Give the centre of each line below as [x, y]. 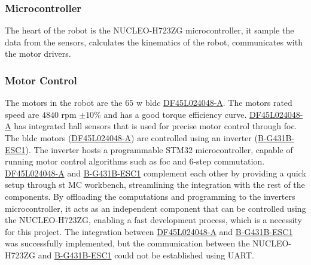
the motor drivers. [38, 54]
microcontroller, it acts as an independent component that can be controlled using [155, 208]
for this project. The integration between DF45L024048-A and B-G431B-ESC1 [149, 231]
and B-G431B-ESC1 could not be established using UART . [146, 255]
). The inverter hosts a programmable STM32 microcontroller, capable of [159, 149]
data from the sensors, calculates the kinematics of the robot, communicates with [154, 42]
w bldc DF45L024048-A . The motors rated [214, 103]
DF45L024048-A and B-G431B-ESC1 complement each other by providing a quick [155, 173]
